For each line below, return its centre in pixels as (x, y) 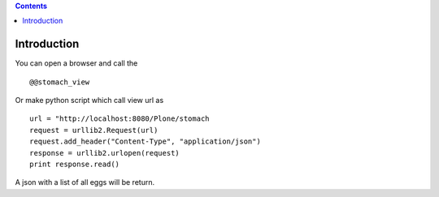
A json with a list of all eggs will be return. (85, 182)
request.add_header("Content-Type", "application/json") (146, 141)
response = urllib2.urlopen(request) (105, 153)
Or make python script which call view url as (89, 101)
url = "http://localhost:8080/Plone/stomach (120, 119)
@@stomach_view (60, 82)
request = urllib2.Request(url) (94, 130)
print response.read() (75, 165)
